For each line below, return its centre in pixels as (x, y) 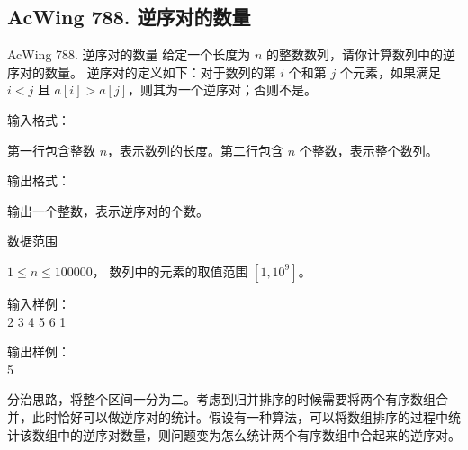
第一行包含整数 (51, 150)
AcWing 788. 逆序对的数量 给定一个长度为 (129, 54)
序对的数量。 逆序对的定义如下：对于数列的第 (142, 72)
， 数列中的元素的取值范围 (170, 270)
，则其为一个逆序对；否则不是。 (223, 90)
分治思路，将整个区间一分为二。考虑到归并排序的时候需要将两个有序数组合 (228, 399)
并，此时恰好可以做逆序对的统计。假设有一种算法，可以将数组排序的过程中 (228, 416)
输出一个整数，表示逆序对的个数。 (108, 210)
